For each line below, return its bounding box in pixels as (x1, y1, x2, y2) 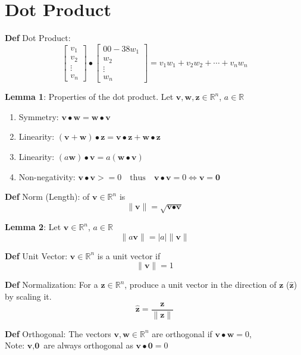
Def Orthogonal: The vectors (5, 327, 111, 340)
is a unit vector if (97, 249, 161, 262)
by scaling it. (5, 290, 52, 302)
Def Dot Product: (5, 32, 71, 44)
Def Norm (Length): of (5, 190, 90, 203)
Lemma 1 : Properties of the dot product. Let (5, 90, 174, 103)
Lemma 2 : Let (5, 221, 61, 233)
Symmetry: (18, 110, 59, 122)
